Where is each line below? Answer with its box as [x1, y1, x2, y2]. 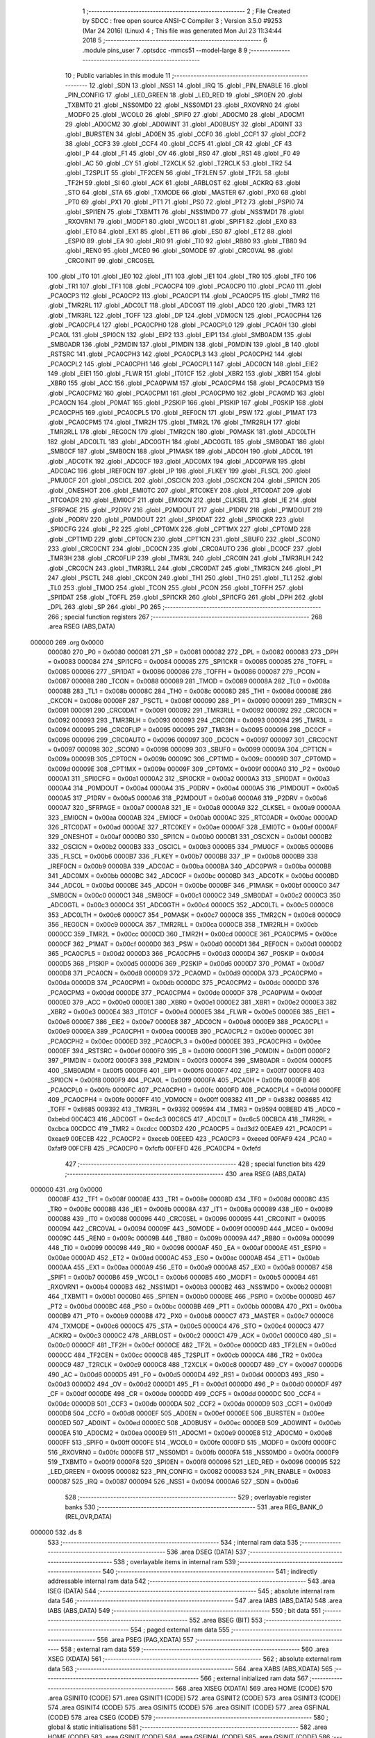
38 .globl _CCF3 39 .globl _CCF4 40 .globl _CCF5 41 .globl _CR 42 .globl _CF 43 [65, 140, 292, 148]
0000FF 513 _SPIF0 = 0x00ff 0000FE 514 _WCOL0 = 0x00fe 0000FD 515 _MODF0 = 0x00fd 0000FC [47, 1438, 337, 1447]
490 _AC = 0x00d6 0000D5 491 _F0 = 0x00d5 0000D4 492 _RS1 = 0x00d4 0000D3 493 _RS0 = [47, 1370, 325, 1379]
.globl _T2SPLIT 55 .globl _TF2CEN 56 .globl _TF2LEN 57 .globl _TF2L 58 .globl [65, 169, 290, 177]
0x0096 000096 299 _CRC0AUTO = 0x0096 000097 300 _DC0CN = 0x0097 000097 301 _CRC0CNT [47, 736, 338, 744]
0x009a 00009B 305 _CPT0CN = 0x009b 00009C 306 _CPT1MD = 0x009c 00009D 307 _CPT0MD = [47, 755, 337, 763]
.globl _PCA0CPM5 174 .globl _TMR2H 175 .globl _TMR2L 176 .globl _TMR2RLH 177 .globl [47, 418, 301, 427]
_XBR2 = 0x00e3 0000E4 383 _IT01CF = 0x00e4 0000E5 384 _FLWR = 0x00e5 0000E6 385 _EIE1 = [47, 1008, 335, 1016]
